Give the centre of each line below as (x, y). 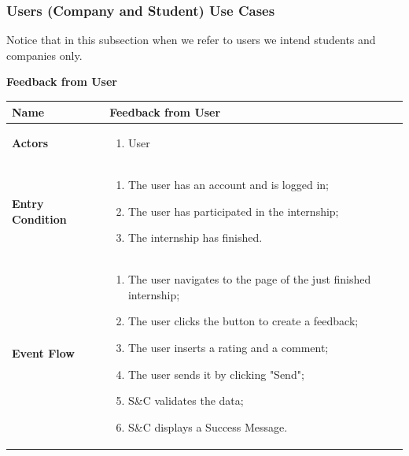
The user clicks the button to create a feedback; (243, 321)
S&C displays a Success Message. (208, 426)
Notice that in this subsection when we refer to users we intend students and (191, 40)
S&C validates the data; (186, 400)
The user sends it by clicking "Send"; (216, 374)
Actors (30, 143)
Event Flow (43, 353)
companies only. (44, 55)
